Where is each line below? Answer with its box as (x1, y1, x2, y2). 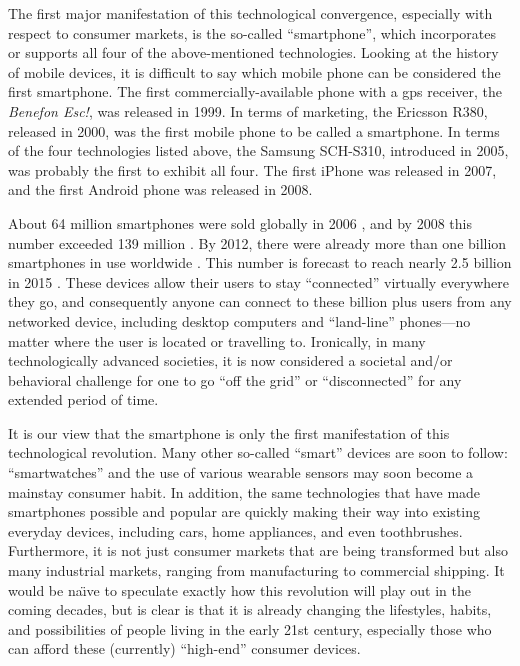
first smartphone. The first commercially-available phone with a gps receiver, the (8, 81, 503, 102)
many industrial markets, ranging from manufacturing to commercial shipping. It (8, 560, 505, 581)
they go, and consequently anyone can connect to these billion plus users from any (8, 291, 512, 312)
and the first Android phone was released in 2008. (8, 179, 313, 200)
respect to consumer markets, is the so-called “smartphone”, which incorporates (8, 22, 496, 43)
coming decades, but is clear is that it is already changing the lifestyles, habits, (8, 599, 492, 620)
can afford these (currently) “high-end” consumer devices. (8, 638, 361, 659)
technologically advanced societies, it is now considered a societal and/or (8, 350, 453, 371)
